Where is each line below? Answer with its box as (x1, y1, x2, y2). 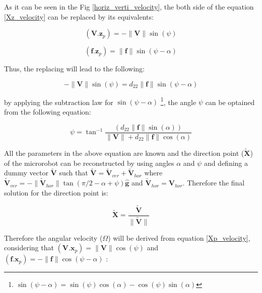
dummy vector (4, 167, 48, 178)
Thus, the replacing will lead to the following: (4, 63, 145, 74)
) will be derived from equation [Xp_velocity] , (108, 232, 250, 243)
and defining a (204, 157, 248, 168)
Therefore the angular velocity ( (4, 232, 103, 243)
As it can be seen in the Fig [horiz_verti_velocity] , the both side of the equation (4, 2, 254, 12)
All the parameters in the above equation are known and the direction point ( (4, 147, 244, 158)
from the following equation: (4, 107, 91, 117)
